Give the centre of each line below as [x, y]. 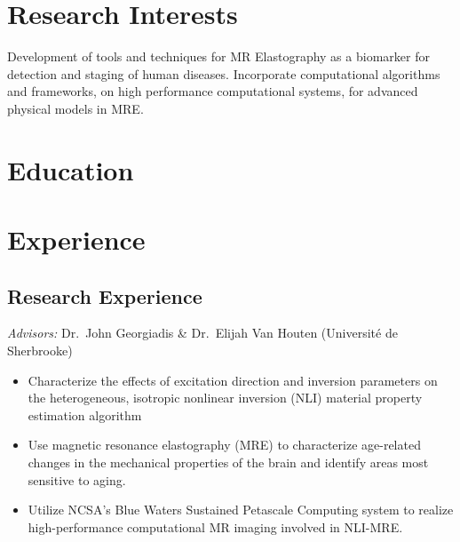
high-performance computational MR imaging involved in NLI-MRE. [215, 526]
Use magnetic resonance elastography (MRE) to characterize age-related [224, 445]
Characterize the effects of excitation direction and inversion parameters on [233, 380]
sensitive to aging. [77, 479]
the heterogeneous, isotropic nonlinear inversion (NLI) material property [225, 398]
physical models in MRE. [75, 108]
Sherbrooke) [40, 351]
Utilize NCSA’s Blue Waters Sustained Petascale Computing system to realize [241, 510]
